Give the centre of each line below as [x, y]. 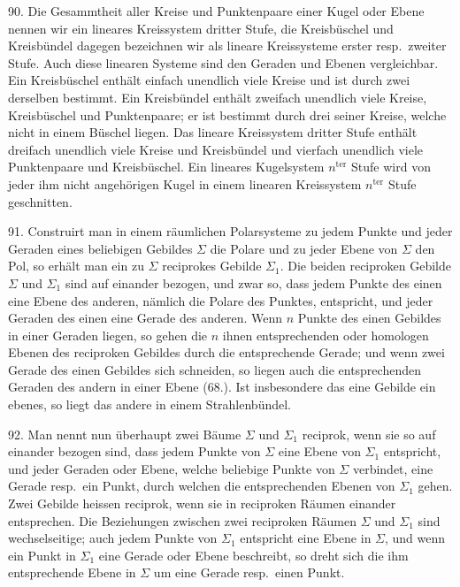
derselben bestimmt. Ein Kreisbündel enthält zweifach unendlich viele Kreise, [218, 97]
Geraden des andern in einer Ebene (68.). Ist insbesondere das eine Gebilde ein [222, 387]
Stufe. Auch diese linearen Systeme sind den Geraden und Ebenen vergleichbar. [223, 62]
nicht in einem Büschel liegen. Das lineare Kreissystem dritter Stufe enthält [213, 132]
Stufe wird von [391, 167]
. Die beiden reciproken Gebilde [365, 266]
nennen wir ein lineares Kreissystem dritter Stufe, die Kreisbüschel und [201, 28]
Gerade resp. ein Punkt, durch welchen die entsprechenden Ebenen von [202, 486]
